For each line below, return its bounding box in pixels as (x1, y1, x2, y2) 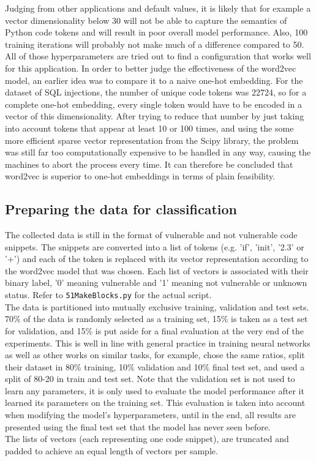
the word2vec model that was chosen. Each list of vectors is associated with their (5, 264, 309, 277)
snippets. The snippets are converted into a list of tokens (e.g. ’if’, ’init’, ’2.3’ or (5, 240, 304, 253)
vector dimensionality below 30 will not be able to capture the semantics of (5, 13, 287, 26)
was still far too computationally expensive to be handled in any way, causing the (5, 146, 311, 159)
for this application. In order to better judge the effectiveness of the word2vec (5, 61, 296, 74)
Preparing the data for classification (5, 200, 237, 219)
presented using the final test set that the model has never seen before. (5, 420, 271, 433)
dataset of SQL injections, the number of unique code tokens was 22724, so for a (5, 86, 307, 99)
